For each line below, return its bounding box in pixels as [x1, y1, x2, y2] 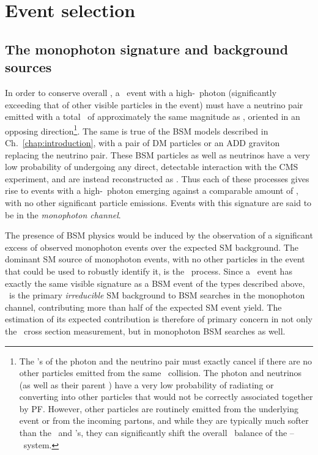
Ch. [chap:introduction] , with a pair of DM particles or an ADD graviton [5, 136, 280, 149]
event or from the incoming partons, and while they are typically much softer [19, 414, 309, 427]
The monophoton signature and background [5, 39, 289, 58]
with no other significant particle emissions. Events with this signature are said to [5, 196, 312, 209]
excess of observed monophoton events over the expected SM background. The [5, 240, 298, 253]
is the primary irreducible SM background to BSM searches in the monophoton [9, 289, 305, 301]
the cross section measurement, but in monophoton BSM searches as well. [5, 324, 286, 337]
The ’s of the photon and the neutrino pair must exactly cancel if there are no [19, 354, 312, 367]
